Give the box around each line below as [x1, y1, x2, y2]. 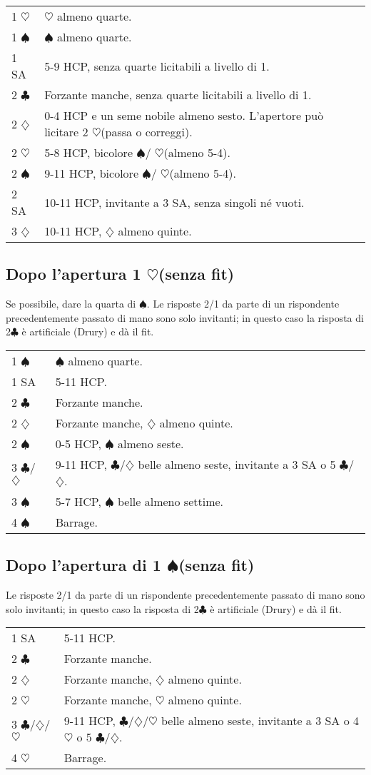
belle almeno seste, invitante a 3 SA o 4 [161, 712, 360, 729]
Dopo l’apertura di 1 [6, 554, 161, 576]
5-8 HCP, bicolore [44, 144, 133, 161]
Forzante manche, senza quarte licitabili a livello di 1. [44, 86, 312, 103]
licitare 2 [44, 123, 88, 140]
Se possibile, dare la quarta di [6, 296, 136, 311]
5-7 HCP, [55, 492, 101, 510]
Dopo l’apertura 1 [6, 263, 141, 285]
